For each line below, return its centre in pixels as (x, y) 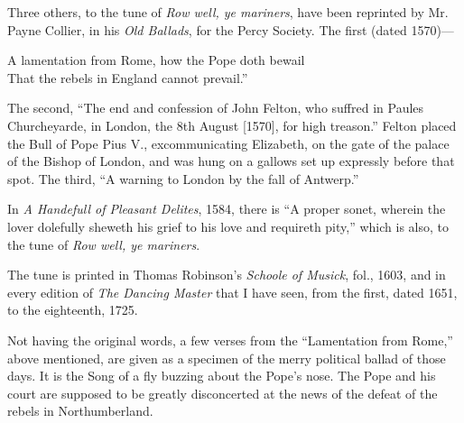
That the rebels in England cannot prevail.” (128, 77)
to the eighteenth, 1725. (73, 310)
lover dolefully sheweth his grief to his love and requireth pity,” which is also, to (228, 226)
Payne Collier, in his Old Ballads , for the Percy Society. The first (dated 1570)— (231, 29)
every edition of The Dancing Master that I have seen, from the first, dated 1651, (232, 292)
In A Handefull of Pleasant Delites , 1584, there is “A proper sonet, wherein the (227, 209)
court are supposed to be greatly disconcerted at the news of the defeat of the (223, 393)
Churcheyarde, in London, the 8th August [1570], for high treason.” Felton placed (232, 125)
